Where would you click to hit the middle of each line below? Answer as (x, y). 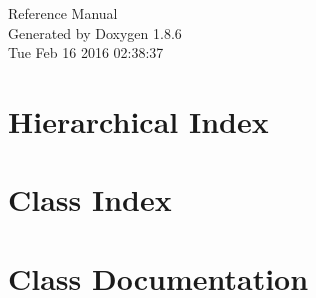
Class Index (90, 199)
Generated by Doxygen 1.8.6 (95, 32)
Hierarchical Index (138, 120)
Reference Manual (63, 13)
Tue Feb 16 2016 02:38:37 (86, 52)
